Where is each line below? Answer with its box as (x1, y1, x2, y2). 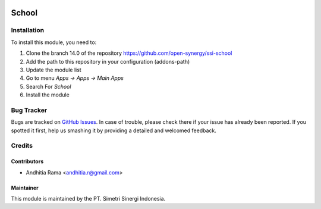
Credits (11, 142, 33, 150)
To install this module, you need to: (11, 39, 97, 46)
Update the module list (26, 66, 81, 73)
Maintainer (11, 184, 39, 191)
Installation (11, 26, 45, 35)
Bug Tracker (11, 106, 48, 114)
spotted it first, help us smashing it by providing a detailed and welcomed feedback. (11, 127, 216, 134)
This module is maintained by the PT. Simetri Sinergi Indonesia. (11, 195, 166, 202)
